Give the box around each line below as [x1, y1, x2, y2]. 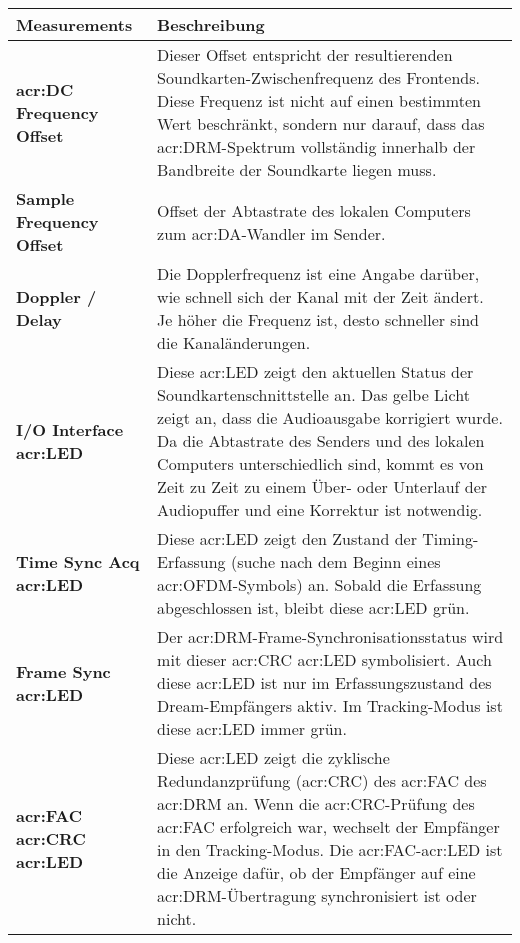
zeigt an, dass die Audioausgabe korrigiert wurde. [157, 406, 503, 429]
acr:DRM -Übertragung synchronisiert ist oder [157, 884, 477, 907]
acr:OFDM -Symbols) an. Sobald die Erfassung [157, 573, 482, 596]
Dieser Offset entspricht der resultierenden [157, 43, 453, 66]
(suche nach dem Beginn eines [230, 550, 441, 573]
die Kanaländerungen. [157, 331, 311, 354]
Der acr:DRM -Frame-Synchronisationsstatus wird [157, 625, 504, 648]
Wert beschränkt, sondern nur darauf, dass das [157, 112, 485, 135]
